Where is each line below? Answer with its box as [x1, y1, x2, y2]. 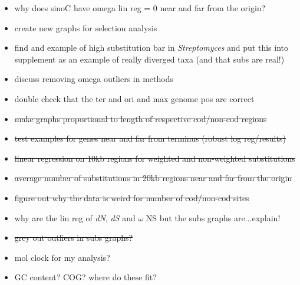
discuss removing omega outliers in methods [14, 73, 173, 85]
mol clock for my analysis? [14, 251, 110, 263]
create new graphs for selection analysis [14, 21, 157, 34]
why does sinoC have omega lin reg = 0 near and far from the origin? [14, 2, 266, 14]
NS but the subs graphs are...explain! [146, 211, 281, 224]
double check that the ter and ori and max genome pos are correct [14, 92, 255, 104]
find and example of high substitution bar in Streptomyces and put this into [14, 41, 289, 54]
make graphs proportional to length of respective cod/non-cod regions [14, 112, 267, 125]
